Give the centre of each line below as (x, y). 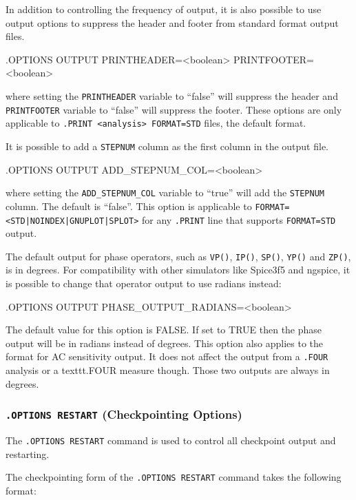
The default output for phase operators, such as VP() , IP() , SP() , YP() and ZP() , (178, 256)
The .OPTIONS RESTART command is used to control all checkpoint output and (171, 440)
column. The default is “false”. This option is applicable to (129, 206)
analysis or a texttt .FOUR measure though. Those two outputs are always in (168, 370)
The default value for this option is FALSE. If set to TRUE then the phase (164, 330)
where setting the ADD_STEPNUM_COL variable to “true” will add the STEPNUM (165, 192)
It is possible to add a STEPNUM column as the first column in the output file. (167, 146)
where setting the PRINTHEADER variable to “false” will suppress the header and (172, 95)
